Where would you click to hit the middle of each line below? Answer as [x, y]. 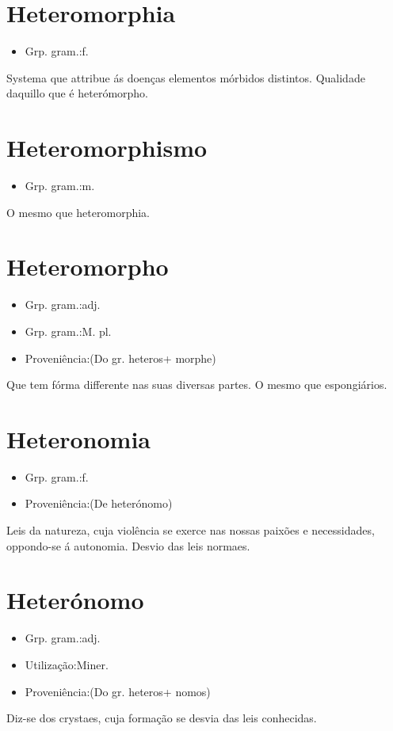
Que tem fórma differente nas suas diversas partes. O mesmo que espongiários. [197, 385]
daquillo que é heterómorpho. [77, 93]
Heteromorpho [88, 267]
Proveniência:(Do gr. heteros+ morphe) [120, 358]
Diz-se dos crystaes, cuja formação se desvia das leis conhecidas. [162, 718]
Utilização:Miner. [67, 664]
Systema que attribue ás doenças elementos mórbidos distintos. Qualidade [186, 77]
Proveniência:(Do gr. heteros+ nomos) [118, 691]
